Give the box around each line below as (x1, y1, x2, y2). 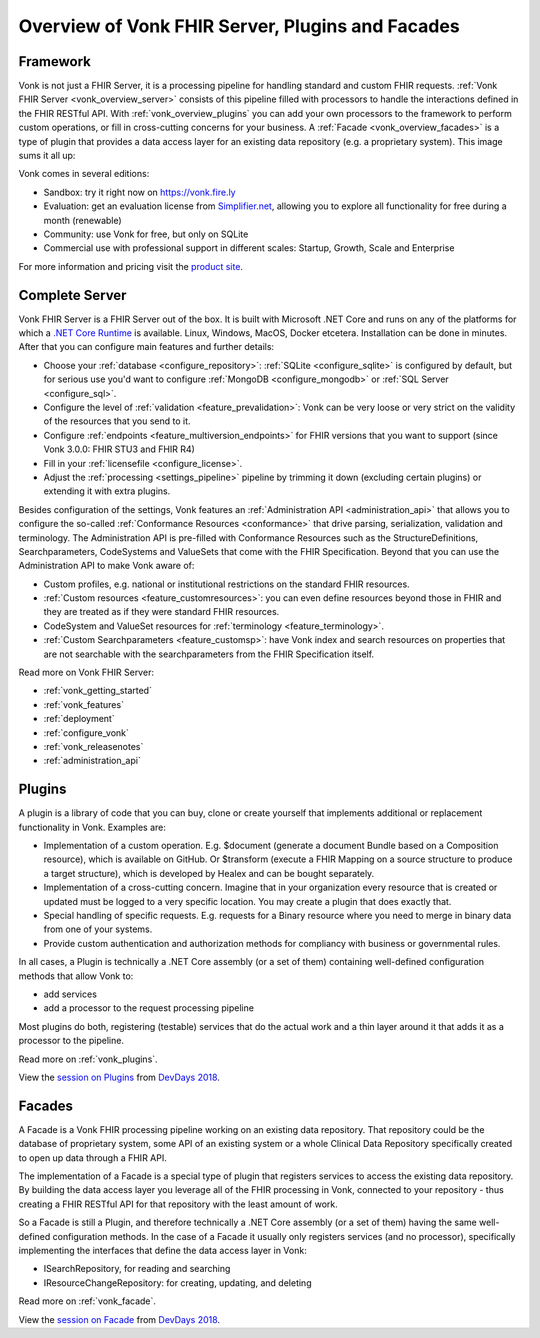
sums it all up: (18, 150, 76, 162)
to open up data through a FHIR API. (18, 1151, 167, 1164)
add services (43, 988, 97, 1000)
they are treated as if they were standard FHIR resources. (43, 606, 280, 618)
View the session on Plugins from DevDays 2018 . (18, 1071, 220, 1083)
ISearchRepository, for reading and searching (43, 1263, 231, 1275)
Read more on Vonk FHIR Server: (18, 666, 155, 679)
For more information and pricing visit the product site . (18, 260, 244, 272)
